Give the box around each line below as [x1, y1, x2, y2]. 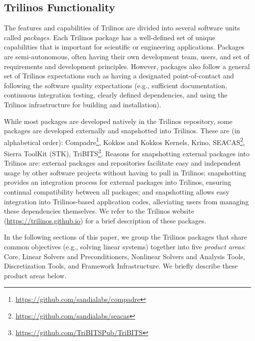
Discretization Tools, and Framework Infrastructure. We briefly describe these [4, 261, 238, 271]
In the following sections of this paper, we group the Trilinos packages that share [4, 232, 247, 242]
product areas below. [4, 270, 67, 280]
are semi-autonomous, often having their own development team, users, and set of [4, 51, 250, 61]
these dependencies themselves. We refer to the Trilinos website [4, 206, 194, 216]
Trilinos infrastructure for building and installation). [4, 99, 161, 109]
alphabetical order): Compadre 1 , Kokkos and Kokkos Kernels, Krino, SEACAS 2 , [4, 135, 245, 147]
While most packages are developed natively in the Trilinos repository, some [4, 116, 233, 126]
